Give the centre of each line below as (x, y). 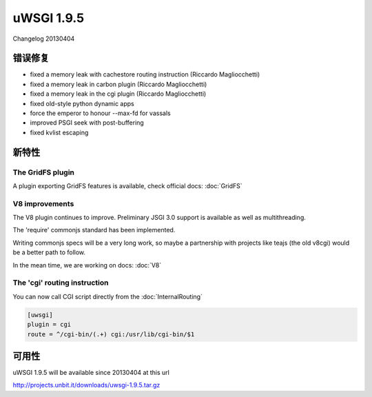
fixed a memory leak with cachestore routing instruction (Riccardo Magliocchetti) (145, 74)
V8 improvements (43, 203)
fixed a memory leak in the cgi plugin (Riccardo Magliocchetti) (118, 94)
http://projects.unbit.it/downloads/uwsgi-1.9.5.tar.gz (86, 385)
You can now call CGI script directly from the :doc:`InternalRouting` (108, 296)
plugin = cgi (49, 325)
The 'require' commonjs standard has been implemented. (94, 230)
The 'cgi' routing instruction (61, 283)
